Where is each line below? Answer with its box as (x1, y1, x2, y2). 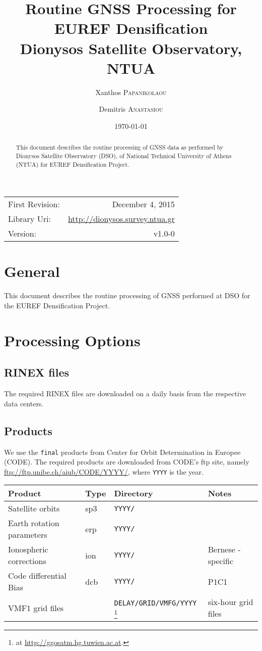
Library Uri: (8, 213, 51, 225)
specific (208, 555, 234, 567)
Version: (8, 227, 37, 240)
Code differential (8, 570, 67, 582)
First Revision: (8, 198, 60, 210)
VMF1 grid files (8, 601, 64, 614)
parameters (8, 529, 47, 541)
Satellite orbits (8, 502, 60, 515)
